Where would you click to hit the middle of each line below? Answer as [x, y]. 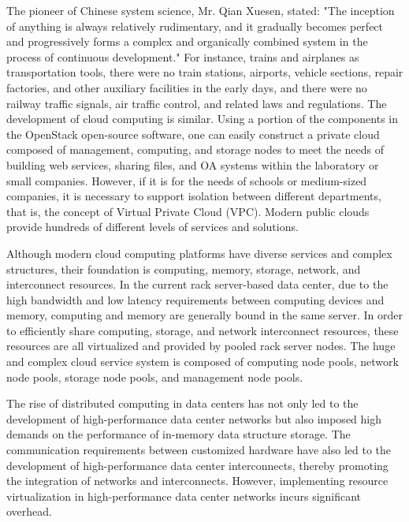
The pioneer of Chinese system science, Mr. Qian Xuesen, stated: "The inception [201, 10]
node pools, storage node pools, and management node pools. [155, 377]
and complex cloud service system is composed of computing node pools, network [203, 362]
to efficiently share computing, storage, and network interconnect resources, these [203, 330]
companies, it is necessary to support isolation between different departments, [194, 196]
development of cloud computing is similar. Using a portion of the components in [203, 119]
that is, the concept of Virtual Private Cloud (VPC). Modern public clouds [188, 211]
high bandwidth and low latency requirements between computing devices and [195, 299]
